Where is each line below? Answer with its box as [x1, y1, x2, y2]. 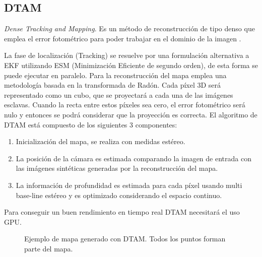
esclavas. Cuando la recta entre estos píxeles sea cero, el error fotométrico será [4, 99, 245, 110]
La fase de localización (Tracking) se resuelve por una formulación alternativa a [4, 50, 249, 60]
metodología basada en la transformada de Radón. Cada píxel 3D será [4, 80, 221, 90]
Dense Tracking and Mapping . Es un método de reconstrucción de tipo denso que [4, 23, 255, 34]
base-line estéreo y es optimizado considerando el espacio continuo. [16, 189, 222, 200]
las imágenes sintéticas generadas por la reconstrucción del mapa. [16, 163, 218, 173]
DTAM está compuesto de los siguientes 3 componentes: [4, 119, 177, 130]
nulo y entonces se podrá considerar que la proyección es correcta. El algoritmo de [4, 109, 257, 119]
